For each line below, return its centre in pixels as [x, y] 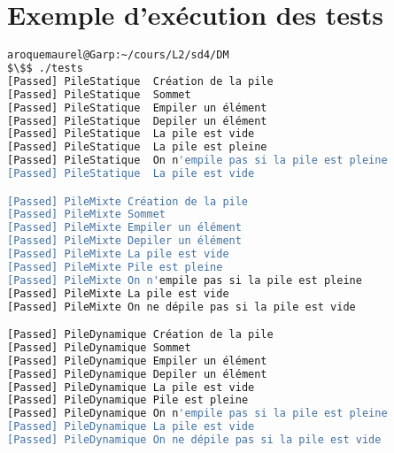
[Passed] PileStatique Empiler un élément [137, 107]
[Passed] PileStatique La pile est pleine [137, 147]
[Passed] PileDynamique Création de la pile [140, 335]
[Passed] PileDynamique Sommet [99, 347]
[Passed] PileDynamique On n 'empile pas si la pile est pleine [197, 414]
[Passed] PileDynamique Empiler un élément [137, 361]
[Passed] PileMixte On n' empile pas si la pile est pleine [185, 280]
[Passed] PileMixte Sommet [86, 215]
